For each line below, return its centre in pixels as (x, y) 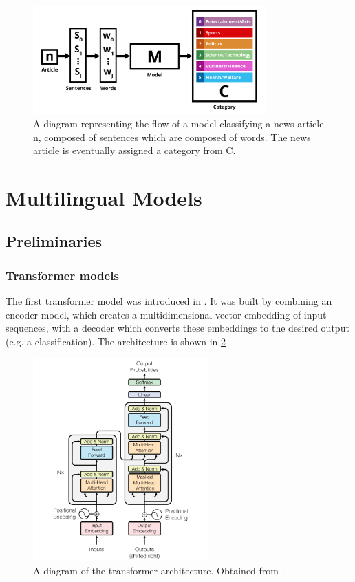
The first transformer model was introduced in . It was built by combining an (169, 301)
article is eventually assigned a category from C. (135, 150)
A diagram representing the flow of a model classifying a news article (179, 123)
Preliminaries (54, 241)
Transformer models (62, 275)
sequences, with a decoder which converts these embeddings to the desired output (177, 328)
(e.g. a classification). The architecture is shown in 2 (116, 341)
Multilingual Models (104, 197)
